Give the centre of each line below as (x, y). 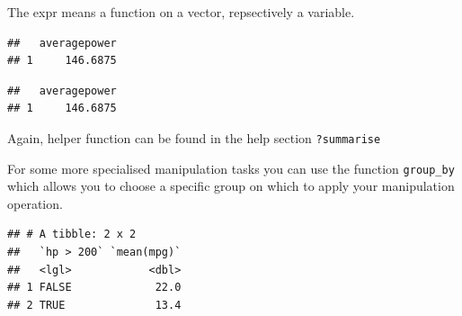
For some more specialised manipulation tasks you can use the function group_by (231, 168)
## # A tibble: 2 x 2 (72, 235)
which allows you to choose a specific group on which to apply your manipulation (231, 186)
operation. (35, 203)
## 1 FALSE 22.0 (94, 288)
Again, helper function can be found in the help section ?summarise (194, 137)
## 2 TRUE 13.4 (94, 305)
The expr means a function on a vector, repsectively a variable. (181, 12)
